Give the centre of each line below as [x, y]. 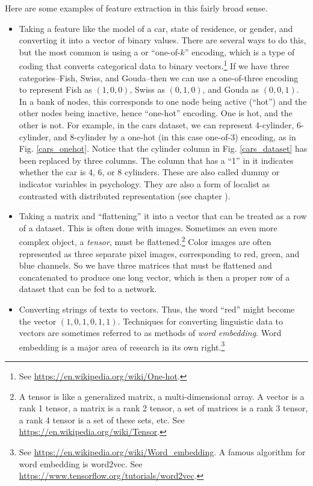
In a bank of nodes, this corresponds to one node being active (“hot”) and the [163, 101]
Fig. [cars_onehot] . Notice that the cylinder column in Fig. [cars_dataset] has [163, 148]
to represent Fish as [55, 89]
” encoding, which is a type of [240, 51]
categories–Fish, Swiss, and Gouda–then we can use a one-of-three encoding [159, 77]
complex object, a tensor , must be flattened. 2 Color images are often [145, 241]
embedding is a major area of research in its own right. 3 [122, 346]
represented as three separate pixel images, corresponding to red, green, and [159, 253]
